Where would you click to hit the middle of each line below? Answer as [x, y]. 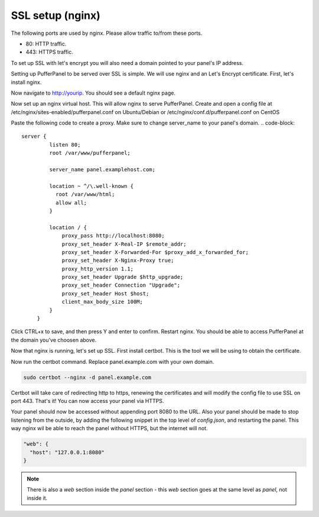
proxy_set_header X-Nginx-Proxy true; [118, 261]
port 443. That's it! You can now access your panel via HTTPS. [87, 401]
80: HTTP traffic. [46, 44]
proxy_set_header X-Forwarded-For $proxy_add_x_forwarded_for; [155, 252]
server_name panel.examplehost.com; [102, 170]
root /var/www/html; [85, 194]
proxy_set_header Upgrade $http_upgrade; [123, 277]
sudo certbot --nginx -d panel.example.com [87, 377]
